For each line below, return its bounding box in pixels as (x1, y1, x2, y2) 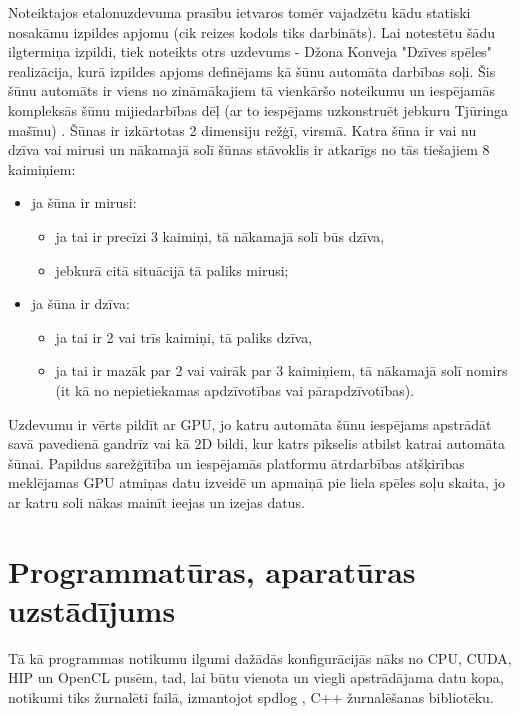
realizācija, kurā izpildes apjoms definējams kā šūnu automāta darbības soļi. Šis (8, 60, 496, 81)
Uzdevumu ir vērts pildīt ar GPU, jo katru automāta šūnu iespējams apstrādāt (8, 413, 492, 434)
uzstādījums (8, 589, 176, 630)
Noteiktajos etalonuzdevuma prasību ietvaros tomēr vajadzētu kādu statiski (8, 2, 471, 22)
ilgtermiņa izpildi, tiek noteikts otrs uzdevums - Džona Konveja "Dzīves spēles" (8, 41, 492, 62)
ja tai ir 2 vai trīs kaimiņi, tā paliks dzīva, (55, 326, 313, 347)
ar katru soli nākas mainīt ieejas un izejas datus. (8, 491, 305, 512)
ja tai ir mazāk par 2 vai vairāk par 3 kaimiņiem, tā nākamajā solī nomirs (55, 360, 508, 381)
